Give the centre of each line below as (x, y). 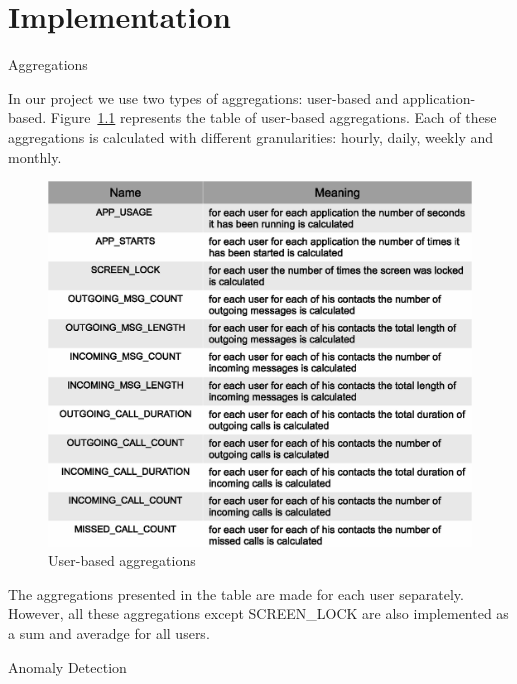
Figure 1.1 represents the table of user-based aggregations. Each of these (273, 117)
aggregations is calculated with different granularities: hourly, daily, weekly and (251, 136)
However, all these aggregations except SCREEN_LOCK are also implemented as (258, 613)
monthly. (35, 156)
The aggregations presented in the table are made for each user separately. (236, 593)
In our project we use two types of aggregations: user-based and (203, 97)
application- (439, 97)
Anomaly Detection (67, 666)
